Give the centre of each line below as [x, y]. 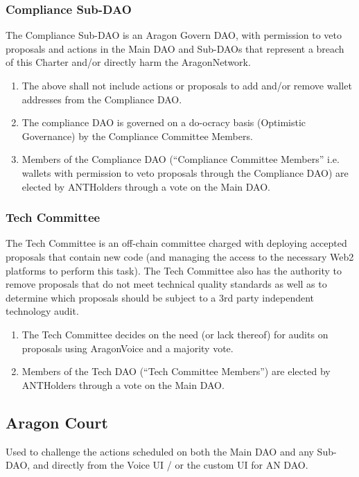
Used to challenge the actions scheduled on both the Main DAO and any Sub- [171, 451]
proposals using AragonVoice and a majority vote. [128, 348]
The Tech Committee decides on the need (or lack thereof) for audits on [175, 334]
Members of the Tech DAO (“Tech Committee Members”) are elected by [176, 371]
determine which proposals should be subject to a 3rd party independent [160, 297]
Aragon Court [57, 422]
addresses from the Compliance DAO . [102, 99]
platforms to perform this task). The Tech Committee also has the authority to [174, 270]
